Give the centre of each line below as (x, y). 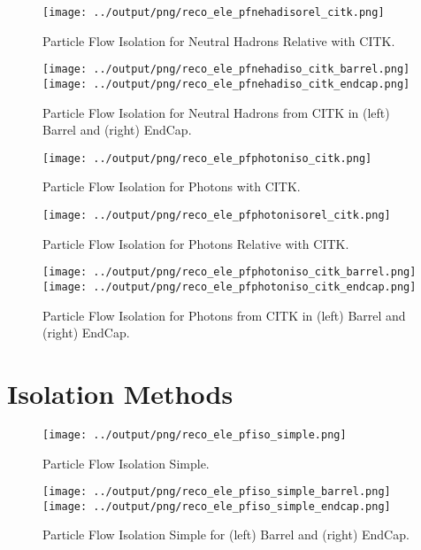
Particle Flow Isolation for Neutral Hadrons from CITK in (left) (216, 112)
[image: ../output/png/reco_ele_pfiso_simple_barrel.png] (217, 492)
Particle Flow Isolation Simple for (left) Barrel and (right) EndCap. (226, 535)
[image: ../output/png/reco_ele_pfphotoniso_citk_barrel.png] (230, 272)
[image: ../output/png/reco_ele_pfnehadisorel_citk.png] (214, 12)
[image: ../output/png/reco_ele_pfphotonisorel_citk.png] (217, 215)
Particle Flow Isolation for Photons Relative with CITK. (196, 243)
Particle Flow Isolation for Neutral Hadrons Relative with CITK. (219, 40)
